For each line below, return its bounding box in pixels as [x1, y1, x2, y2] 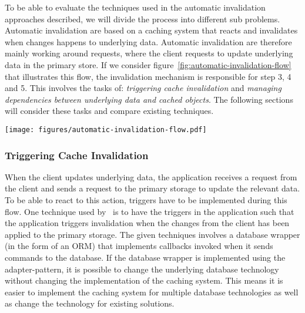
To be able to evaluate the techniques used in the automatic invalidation [5, 1, 266, 13]
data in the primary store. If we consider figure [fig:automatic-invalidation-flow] [5, 58, 291, 70]
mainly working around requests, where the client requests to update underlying [5, 47, 293, 59]
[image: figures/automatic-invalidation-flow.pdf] [5, 125, 207, 134]
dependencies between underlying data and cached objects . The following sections [5, 93, 293, 105]
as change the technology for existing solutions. [5, 297, 175, 309]
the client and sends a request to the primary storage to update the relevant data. [5, 182, 300, 194]
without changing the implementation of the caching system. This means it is [5, 274, 283, 287]
